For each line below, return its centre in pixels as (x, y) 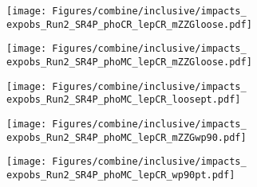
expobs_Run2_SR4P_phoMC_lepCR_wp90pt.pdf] (121, 175)
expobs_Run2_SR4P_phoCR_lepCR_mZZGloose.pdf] (129, 24)
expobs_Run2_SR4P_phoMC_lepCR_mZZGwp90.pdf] (127, 137)
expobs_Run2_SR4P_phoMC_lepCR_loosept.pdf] (124, 100)
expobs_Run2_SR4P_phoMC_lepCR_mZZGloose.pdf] (129, 62)
